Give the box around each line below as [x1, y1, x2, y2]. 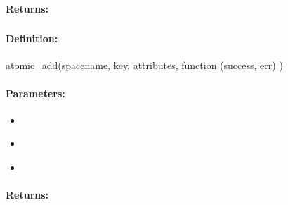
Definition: [6, 31, 58, 46]
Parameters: [6, 85, 65, 100]
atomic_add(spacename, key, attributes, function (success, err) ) [6, 58, 283, 73]
